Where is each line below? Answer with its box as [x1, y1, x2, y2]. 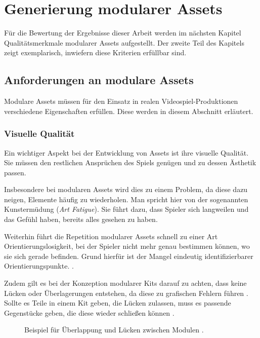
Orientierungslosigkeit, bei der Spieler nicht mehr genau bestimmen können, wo [4, 241, 250, 251]
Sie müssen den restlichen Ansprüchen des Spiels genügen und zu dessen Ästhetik [4, 157, 256, 168]
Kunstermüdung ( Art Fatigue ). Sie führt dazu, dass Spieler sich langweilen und [4, 204, 249, 214]
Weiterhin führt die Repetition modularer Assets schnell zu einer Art [4, 231, 218, 241]
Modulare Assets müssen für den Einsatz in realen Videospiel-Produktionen [4, 96, 238, 106]
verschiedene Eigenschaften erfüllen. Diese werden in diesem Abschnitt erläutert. [4, 105, 253, 116]
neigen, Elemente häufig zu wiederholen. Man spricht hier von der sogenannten [4, 194, 248, 204]
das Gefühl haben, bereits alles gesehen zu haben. [4, 214, 158, 224]
